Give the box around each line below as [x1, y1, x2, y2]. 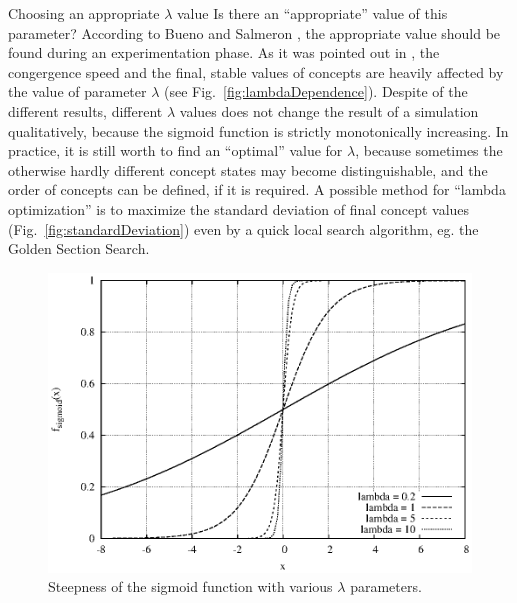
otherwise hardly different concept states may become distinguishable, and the [8, 159, 488, 180]
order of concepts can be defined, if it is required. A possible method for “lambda [8, 179, 506, 200]
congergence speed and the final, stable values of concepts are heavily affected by [8, 61, 504, 82]
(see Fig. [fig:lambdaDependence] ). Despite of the [164, 81, 468, 102]
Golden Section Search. [8, 238, 150, 259]
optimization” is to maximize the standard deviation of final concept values [8, 198, 470, 219]
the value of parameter [8, 81, 147, 102]
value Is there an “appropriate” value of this [176, 3, 448, 23]
